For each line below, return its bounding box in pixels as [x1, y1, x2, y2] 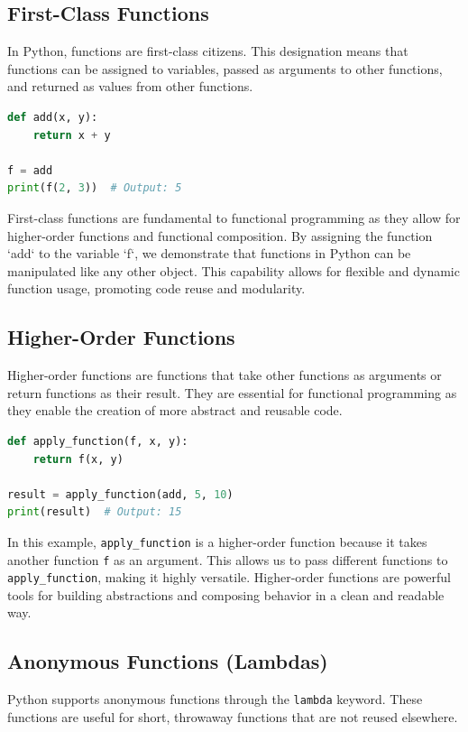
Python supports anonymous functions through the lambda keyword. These [7, 690, 423, 709]
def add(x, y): [7, 110, 98, 124]
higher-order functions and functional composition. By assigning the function [7, 226, 433, 245]
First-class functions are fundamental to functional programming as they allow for [7, 208, 461, 227]
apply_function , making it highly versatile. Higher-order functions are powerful [7, 568, 451, 587]
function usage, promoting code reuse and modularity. [7, 279, 306, 298]
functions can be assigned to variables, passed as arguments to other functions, [7, 59, 443, 78]
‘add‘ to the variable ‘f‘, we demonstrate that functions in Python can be [7, 244, 411, 263]
